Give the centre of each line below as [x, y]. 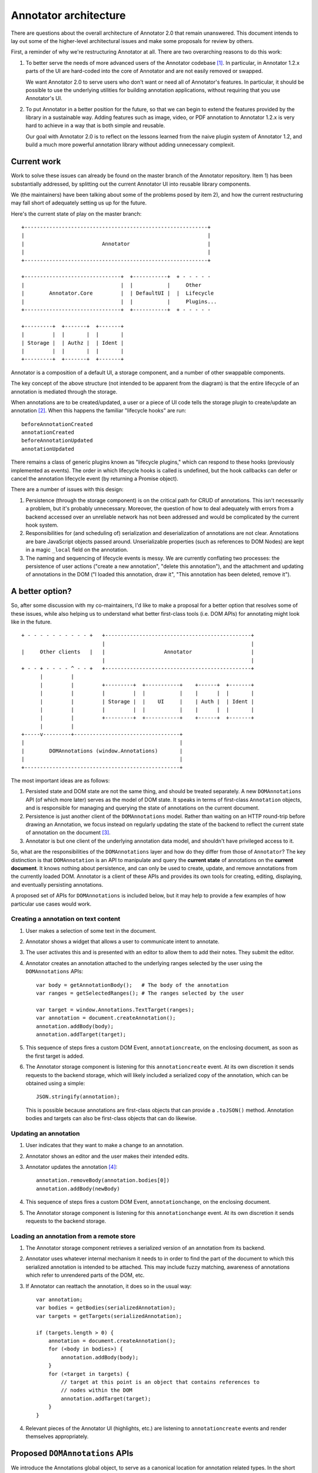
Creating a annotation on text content [66, 919]
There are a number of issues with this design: [67, 490]
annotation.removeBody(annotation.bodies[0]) [103, 1180]
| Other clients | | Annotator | [138, 652]
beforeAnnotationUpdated [57, 441]
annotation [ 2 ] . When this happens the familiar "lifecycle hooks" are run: [99, 411]
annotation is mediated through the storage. [64, 391]
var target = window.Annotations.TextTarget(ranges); [115, 1010]
